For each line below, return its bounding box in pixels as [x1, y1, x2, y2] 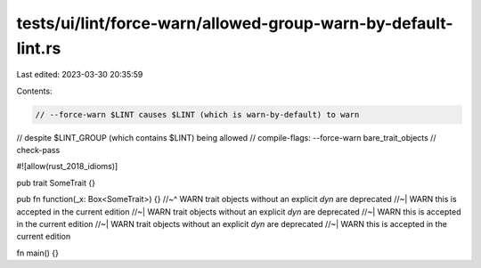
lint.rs [16, 38, 61, 58]
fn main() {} [16, 248, 60, 258]
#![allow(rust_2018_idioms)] [16, 161, 118, 172]
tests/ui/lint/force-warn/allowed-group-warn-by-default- [16, 13, 453, 33]
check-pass [16, 145, 61, 156]
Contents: [16, 85, 53, 96]
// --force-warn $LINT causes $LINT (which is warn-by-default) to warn [35, 110, 360, 119]
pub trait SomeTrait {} [16, 177, 95, 188]
